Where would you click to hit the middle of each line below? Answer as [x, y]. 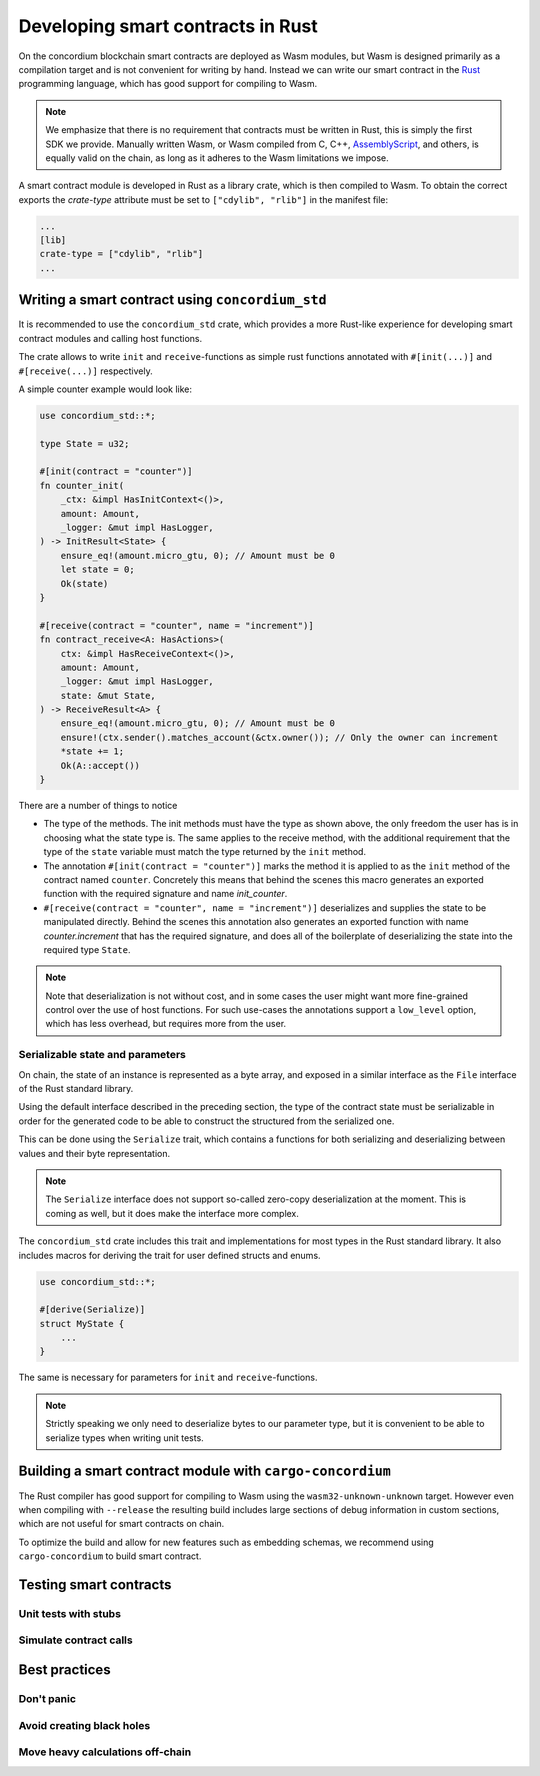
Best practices [64, 1670]
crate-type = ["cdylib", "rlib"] [121, 254]
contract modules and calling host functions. [110, 338]
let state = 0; [97, 569]
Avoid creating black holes [84, 1725]
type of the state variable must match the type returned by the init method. [205, 852]
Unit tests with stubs [70, 1613]
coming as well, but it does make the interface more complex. [172, 1213]
